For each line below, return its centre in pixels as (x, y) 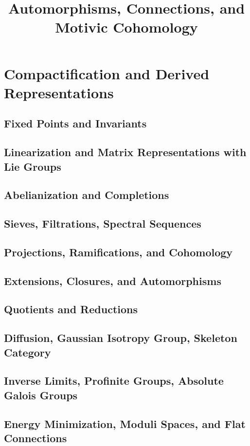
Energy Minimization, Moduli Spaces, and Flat (125, 423)
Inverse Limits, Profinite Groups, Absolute (114, 381)
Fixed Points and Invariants (75, 123)
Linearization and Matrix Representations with (125, 152)
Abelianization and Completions (87, 195)
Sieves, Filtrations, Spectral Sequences (103, 223)
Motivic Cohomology (126, 27)
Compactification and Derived (107, 73)
